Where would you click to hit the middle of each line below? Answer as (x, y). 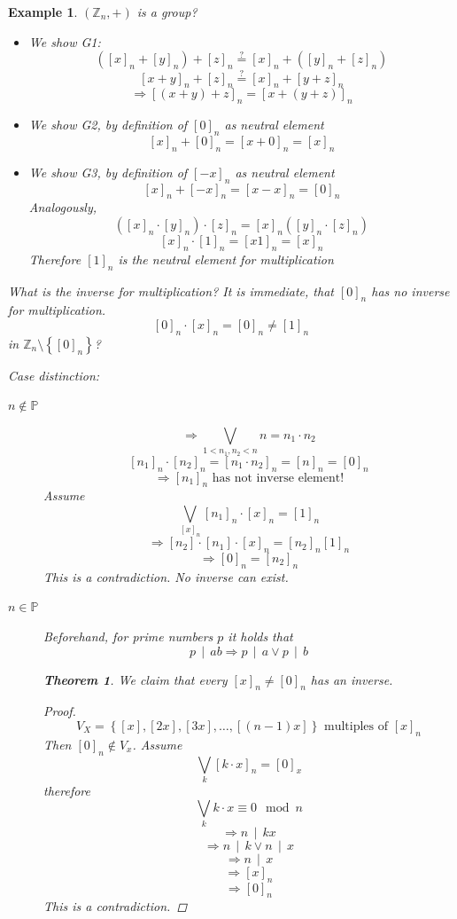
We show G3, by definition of (108, 172)
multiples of (356, 726)
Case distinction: (54, 375)
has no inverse (411, 291)
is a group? (167, 12)
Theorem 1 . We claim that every (136, 679)
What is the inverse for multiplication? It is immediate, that (171, 291)
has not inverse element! (278, 478)
